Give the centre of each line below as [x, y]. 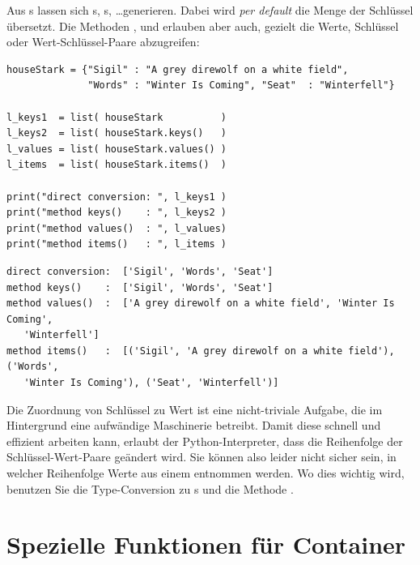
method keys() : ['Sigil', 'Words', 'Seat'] [140, 287]
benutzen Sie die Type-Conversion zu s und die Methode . [150, 488]
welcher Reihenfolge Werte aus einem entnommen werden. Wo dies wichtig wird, [206, 473]
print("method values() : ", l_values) [117, 228]
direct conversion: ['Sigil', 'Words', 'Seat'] [140, 271]
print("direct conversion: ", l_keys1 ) [117, 197]
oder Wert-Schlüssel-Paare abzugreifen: [103, 42]
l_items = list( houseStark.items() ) [117, 165]
